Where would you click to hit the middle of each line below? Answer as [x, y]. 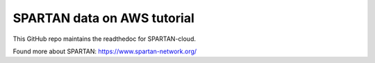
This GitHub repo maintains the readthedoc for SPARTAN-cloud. [104, 39]
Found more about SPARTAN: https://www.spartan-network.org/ [105, 51]
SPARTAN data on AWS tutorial [103, 18]
